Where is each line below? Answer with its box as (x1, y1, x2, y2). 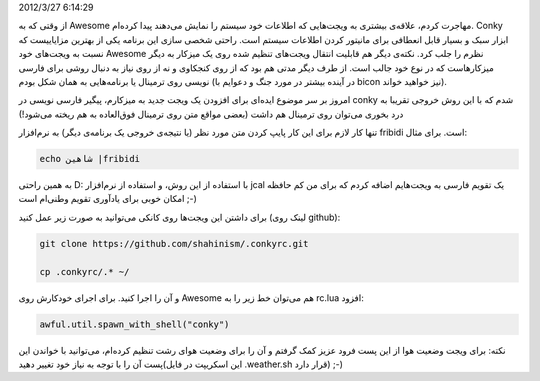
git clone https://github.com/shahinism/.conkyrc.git (39, 238, 309, 249)
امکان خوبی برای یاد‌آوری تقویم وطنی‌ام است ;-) (18, 193, 197, 205)
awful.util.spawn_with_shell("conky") (39, 318, 230, 330)
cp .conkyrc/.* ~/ (39, 266, 130, 277)
